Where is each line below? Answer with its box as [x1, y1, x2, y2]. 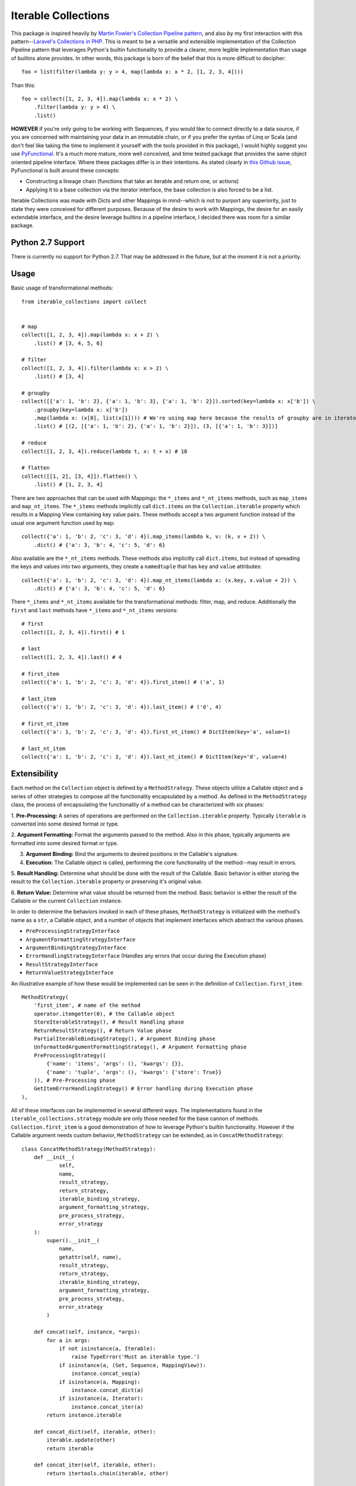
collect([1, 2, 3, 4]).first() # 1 [21, 629, 125, 635]
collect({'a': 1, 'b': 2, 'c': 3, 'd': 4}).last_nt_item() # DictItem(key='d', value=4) [21, 754, 288, 760]
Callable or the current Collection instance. [11, 898, 123, 905]
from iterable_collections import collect [21, 298, 147, 305]
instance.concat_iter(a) [71, 1403, 144, 1410]
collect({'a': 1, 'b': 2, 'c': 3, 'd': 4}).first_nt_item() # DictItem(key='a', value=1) [21, 729, 291, 735]
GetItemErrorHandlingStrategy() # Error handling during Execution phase [33, 1085, 253, 1092]
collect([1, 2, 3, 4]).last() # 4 [21, 654, 122, 660]
